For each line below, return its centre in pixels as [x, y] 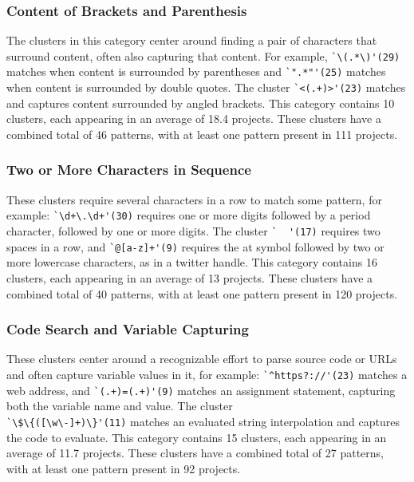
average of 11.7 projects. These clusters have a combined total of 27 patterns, [195, 453]
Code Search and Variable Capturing [128, 329]
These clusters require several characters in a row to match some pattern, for [194, 199]
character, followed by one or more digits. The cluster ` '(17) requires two [193, 231]
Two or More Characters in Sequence [129, 170]
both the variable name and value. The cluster [120, 406]
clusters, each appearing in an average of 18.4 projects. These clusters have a [194, 119]
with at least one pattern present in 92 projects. [124, 468]
